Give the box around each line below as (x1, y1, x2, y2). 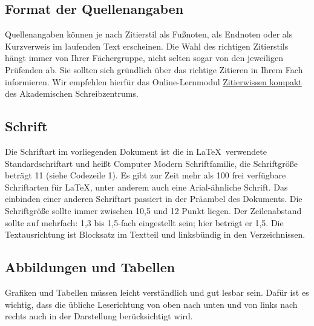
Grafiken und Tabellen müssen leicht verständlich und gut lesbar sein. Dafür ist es (5, 285, 309, 298)
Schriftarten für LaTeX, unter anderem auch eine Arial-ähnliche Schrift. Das (5, 180, 288, 193)
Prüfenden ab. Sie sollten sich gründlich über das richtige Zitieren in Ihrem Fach (5, 63, 303, 76)
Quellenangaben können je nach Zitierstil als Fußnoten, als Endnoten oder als (5, 28, 293, 41)
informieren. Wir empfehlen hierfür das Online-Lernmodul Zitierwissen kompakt (5, 75, 302, 88)
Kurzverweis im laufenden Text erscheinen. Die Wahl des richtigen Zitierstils (5, 39, 289, 52)
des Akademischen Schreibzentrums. (5, 87, 139, 100)
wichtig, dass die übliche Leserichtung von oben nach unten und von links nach (5, 298, 298, 310)
